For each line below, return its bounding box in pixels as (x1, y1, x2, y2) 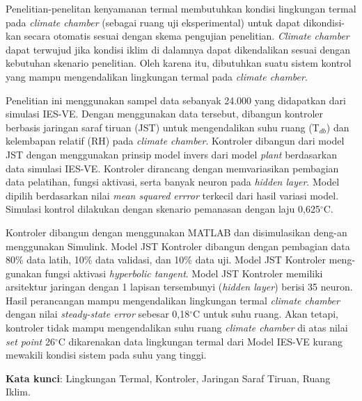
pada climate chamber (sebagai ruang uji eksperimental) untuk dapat (6, 15, 301, 29)
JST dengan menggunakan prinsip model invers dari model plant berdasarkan (6, 147, 337, 161)
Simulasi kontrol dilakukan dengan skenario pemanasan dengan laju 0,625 (6, 202, 320, 216)
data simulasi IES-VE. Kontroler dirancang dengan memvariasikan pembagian (6, 161, 339, 175)
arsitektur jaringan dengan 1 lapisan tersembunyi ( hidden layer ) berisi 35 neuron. (6, 279, 353, 294)
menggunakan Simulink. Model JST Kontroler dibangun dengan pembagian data (6, 238, 350, 253)
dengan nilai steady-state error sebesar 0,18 (6, 306, 190, 321)
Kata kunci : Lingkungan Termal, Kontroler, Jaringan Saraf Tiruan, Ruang (6, 370, 331, 385)
